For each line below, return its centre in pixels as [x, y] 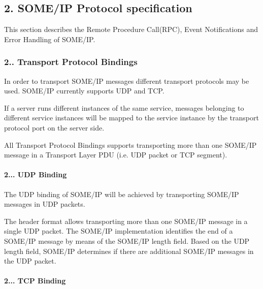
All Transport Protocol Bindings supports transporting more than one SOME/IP [130, 144]
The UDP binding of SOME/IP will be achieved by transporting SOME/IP [122, 194]
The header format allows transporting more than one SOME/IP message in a [126, 221]
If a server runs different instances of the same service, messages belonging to [124, 107]
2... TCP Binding [35, 281]
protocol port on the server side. [54, 127]
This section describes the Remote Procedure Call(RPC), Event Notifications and [131, 29]
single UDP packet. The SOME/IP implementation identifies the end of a [119, 231]
